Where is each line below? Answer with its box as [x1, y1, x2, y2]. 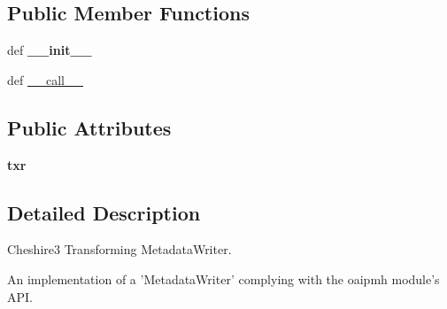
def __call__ [7, 70, 83, 89]
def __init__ [7, 41, 92, 59]
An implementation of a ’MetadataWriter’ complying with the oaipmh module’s [7, 269, 440, 288]
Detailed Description [7, 198, 201, 226]
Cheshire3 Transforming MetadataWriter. [7, 240, 232, 259]
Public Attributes [7, 113, 172, 141]
